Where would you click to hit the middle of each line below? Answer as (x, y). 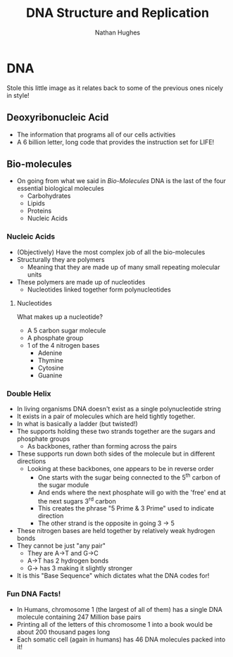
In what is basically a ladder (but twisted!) (77, 423)
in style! (18, 95)
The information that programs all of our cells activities (96, 134)
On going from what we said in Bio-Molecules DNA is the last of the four (121, 181)
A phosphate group (55, 338)
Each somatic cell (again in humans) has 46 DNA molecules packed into (121, 639)
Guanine (50, 375)
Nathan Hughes (118, 32)
